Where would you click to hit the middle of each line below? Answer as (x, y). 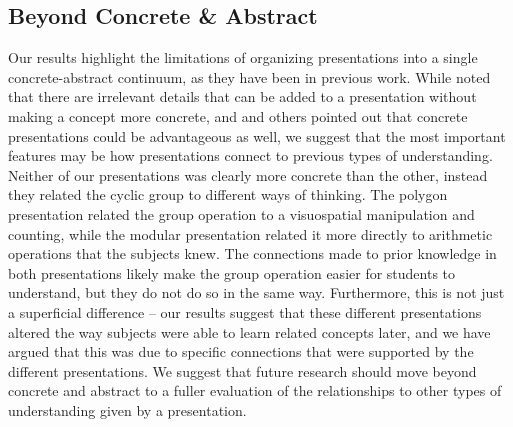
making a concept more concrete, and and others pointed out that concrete (238, 115)
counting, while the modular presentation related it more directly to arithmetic (250, 233)
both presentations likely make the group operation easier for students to (232, 272)
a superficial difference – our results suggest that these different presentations (245, 311)
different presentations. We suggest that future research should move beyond (242, 370)
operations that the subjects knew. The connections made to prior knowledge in (252, 253)
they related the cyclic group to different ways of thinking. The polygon (228, 194)
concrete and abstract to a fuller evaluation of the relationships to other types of (255, 390)
